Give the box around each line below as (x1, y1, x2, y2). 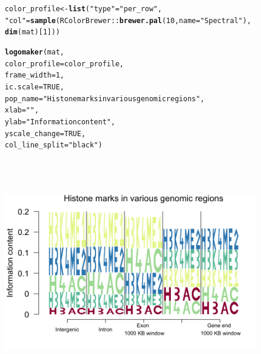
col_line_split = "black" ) (5, 141, 103, 150)
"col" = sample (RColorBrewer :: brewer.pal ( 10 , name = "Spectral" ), (5, 16, 252, 25)
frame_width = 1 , (5, 71, 65, 80)
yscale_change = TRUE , (5, 129, 86, 138)
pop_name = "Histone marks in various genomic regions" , (5, 94, 205, 103)
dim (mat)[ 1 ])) (5, 28, 61, 37)
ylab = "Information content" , (5, 117, 116, 126)
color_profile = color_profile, (5, 59, 124, 68)
